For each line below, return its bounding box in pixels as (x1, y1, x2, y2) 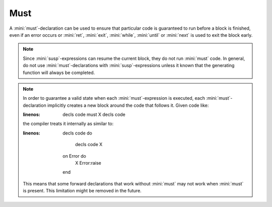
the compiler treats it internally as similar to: (23, 121, 114, 127)
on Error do (62, 153, 87, 159)
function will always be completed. (23, 70, 95, 76)
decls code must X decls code (62, 111, 126, 118)
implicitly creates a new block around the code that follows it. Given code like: (47, 102, 209, 108)
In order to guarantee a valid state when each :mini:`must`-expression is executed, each (23, 95, 205, 101)
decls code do (62, 130, 93, 136)
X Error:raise (75, 160, 102, 166)
